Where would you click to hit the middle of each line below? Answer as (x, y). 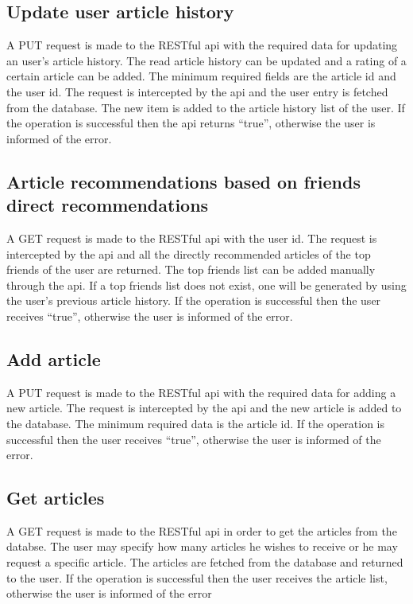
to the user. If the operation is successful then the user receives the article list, (197, 577)
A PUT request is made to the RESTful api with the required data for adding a (201, 392)
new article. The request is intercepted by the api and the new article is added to (204, 408)
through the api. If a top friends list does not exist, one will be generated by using (206, 284)
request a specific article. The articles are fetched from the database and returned (205, 562)
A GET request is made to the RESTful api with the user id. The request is (192, 238)
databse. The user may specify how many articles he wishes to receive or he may (202, 546)
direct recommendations (108, 205)
